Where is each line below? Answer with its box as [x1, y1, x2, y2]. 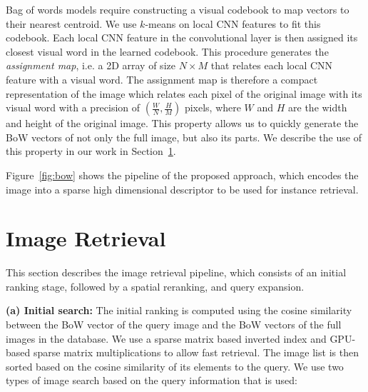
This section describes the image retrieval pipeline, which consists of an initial [6, 265, 347, 280]
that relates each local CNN [210, 58, 333, 73]
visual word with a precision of [6, 100, 140, 115]
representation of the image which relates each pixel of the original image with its [6, 86, 362, 101]
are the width [288, 100, 347, 115]
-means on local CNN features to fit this [145, 16, 321, 31]
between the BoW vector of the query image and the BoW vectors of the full [6, 317, 342, 332]
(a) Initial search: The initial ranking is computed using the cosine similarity [6, 303, 352, 318]
